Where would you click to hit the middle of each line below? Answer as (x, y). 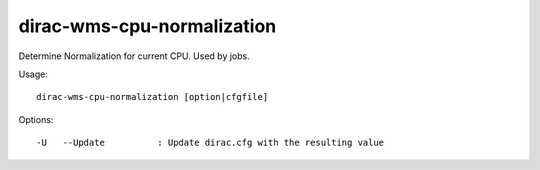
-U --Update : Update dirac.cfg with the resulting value (210, 143)
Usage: (33, 74)
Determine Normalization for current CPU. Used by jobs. (134, 56)
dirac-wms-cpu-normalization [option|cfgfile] (152, 97)
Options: (36, 119)
